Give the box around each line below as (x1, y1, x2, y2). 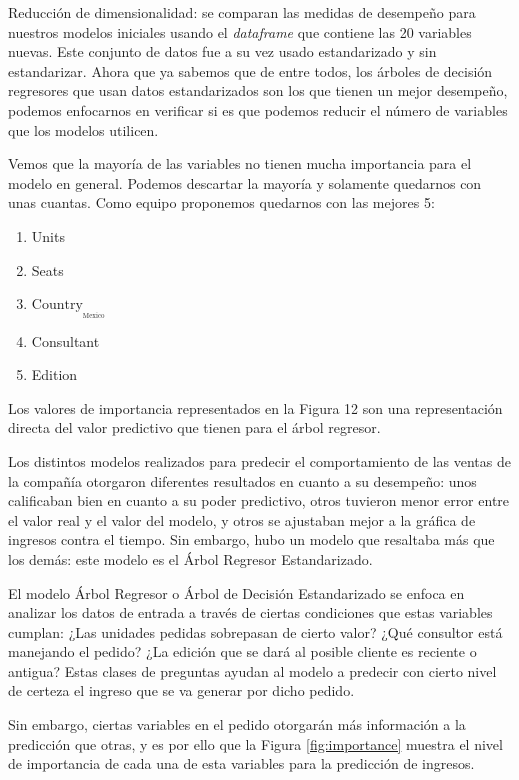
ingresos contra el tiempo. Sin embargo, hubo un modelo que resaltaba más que (8, 529, 495, 550)
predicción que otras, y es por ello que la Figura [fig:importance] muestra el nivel (8, 733, 503, 754)
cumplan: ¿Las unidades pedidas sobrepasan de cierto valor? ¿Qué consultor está (8, 621, 503, 642)
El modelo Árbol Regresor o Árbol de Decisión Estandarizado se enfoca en (8, 582, 465, 603)
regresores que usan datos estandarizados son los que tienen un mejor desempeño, (8, 80, 508, 101)
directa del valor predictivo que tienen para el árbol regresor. (8, 417, 381, 438)
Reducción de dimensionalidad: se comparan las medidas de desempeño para (8, 2, 476, 22)
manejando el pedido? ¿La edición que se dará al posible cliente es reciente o (8, 641, 477, 662)
